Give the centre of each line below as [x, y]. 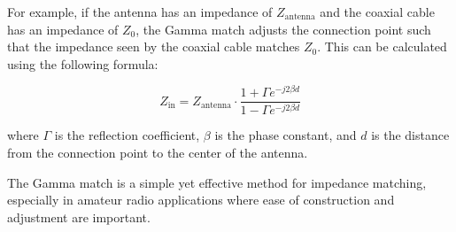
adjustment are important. [79, 217]
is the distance [410, 135]
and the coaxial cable [377, 12]
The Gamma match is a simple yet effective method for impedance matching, [217, 182]
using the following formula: [83, 63]
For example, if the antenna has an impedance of [140, 12]
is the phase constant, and [286, 135]
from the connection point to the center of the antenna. [158, 152]
